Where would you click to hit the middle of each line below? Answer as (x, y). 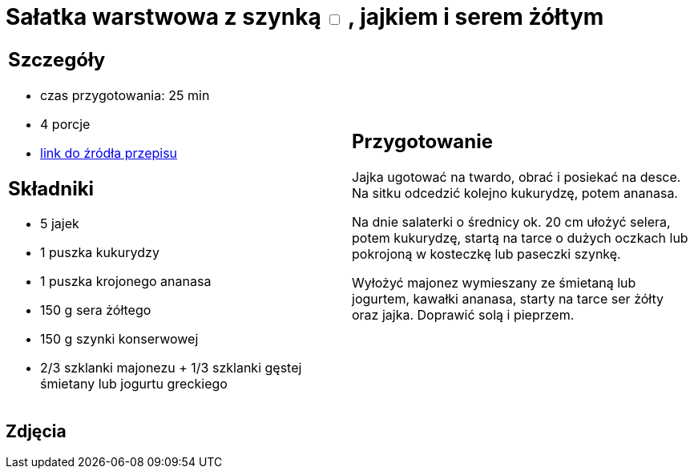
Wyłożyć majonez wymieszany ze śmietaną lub (494, 283)
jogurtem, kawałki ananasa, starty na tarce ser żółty (508, 299)
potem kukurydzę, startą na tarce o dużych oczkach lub (520, 238)
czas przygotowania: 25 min (125, 95)
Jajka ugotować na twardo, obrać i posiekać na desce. (516, 177)
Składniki (51, 188)
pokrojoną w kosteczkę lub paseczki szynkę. (486, 254)
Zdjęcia (36, 431)
